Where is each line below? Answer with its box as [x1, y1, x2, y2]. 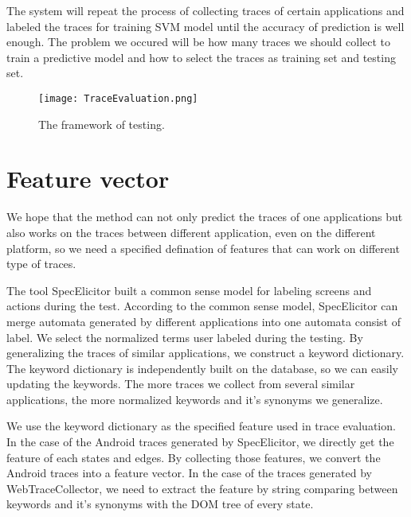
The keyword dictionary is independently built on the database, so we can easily [6, 360, 398, 376]
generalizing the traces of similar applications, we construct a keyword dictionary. [6, 344, 405, 361]
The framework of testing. [38, 115, 165, 132]
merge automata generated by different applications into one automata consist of [6, 313, 401, 329]
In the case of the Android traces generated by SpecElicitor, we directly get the [6, 433, 394, 450]
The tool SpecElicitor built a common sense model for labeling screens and [6, 282, 372, 298]
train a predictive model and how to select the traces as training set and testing [6, 49, 396, 65]
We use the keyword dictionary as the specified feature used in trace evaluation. [6, 418, 396, 434]
